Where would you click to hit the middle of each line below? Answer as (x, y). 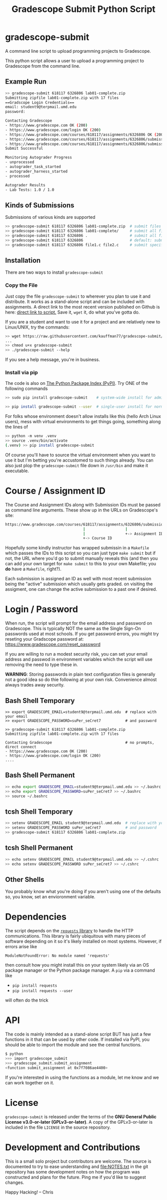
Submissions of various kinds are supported (50, 217)
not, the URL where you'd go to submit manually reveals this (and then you (82, 558)
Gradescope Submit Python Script (83, 9)
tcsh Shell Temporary (39, 811)
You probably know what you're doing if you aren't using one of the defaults (83, 891)
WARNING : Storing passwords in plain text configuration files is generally (80, 675)
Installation (23, 260)
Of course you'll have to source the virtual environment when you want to (80, 455)
